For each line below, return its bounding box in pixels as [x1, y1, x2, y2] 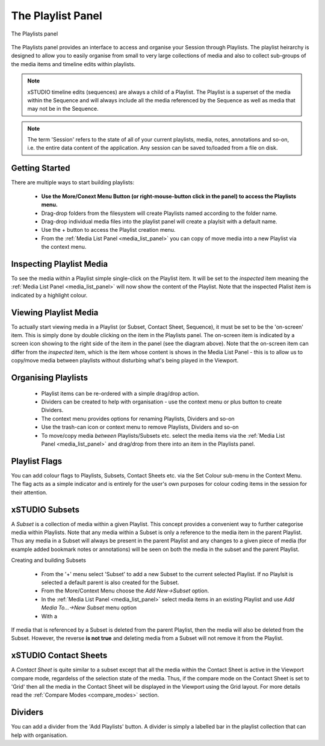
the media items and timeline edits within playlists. [11, 60, 135, 67]
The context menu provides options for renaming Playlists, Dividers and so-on [41, 415, 235, 422]
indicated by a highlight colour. [11, 291, 88, 299]
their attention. [11, 488, 48, 496]
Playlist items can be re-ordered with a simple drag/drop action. [41, 390, 200, 397]
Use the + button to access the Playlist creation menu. [41, 226, 176, 234]
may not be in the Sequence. [27, 105, 99, 113]
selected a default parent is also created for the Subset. [41, 579, 179, 586]
